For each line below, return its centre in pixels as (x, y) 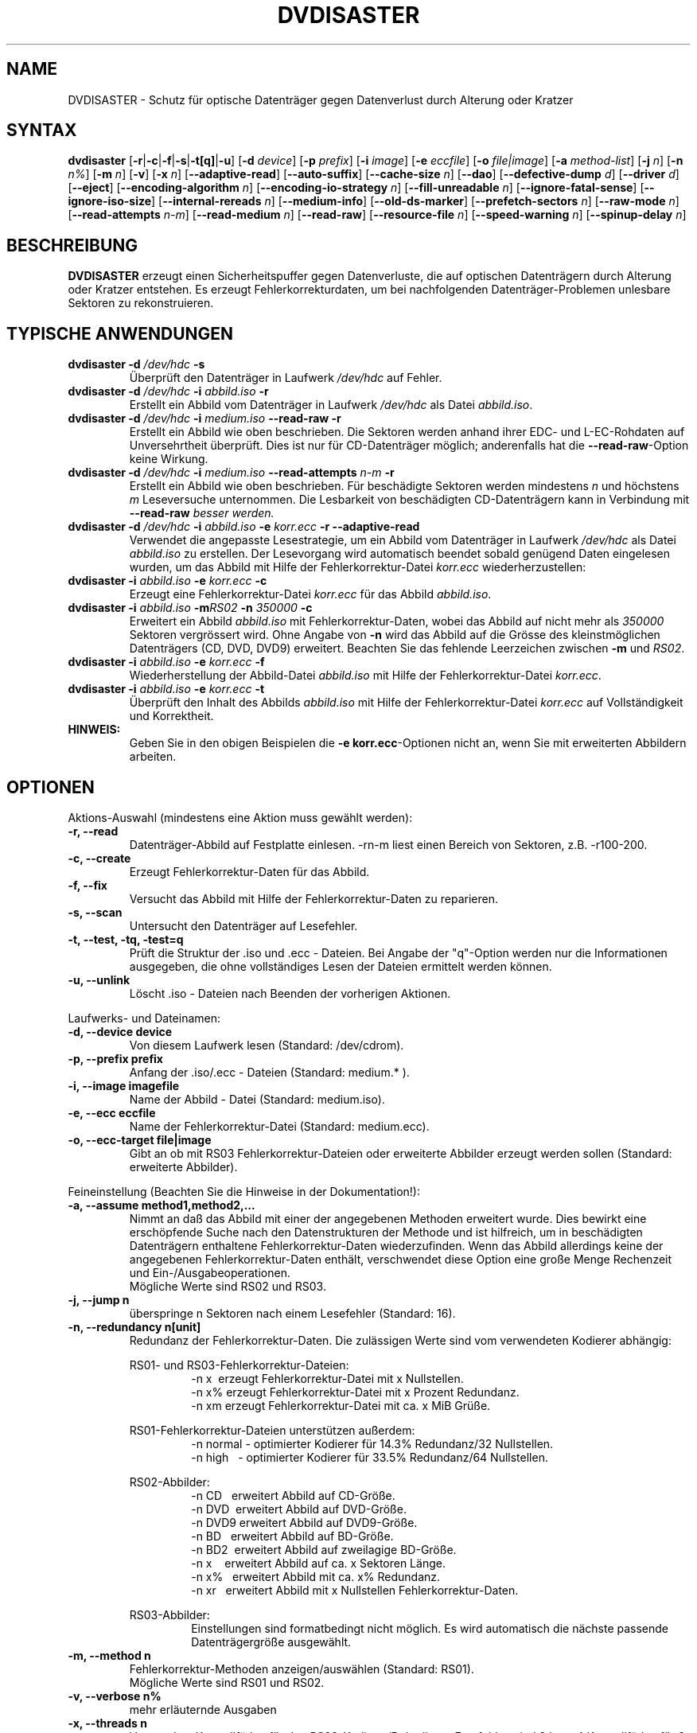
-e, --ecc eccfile (112, 1112)
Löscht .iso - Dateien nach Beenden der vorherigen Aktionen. (290, 993)
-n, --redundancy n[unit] (134, 1326)
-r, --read (93, 831)
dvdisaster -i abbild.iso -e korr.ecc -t (166, 689)
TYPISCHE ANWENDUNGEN (120, 333)
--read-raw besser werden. (202, 513)
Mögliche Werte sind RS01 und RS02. (227, 1682)
